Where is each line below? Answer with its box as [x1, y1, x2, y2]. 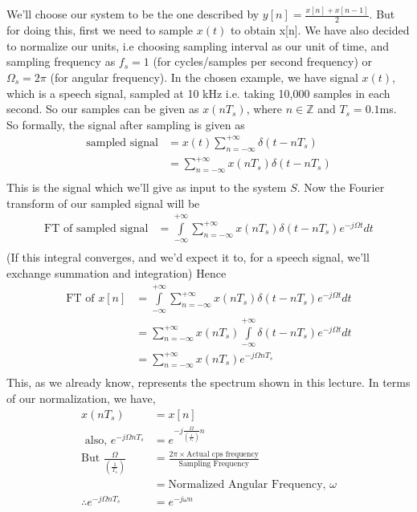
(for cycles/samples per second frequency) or [153, 53, 373, 70]
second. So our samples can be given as [6, 100, 199, 117]
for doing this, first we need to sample [6, 22, 194, 39]
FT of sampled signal [44, 222, 149, 234]
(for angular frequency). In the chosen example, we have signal [50, 68, 358, 85]
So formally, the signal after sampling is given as [6, 116, 245, 132]
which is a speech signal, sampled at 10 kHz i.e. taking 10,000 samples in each [6, 84, 390, 101]
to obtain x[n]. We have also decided [230, 22, 410, 39]
